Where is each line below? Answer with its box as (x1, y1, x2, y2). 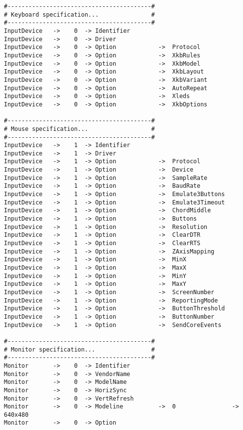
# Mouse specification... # (4, 125, 155, 132)
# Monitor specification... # (4, 346, 155, 353)
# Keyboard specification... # (4, 11, 155, 18)
